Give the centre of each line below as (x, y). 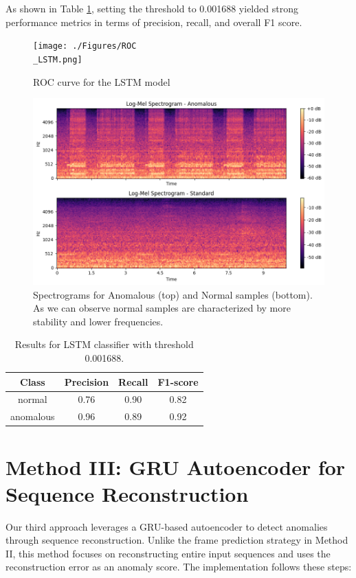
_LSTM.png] (58, 59)
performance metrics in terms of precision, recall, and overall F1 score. (154, 22)
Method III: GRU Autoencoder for (176, 466)
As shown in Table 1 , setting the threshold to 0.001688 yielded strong (152, 8)
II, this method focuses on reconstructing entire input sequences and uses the (168, 553)
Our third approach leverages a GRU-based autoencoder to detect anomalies (167, 526)
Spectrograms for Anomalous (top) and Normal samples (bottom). (173, 294)
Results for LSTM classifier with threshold (104, 344)
